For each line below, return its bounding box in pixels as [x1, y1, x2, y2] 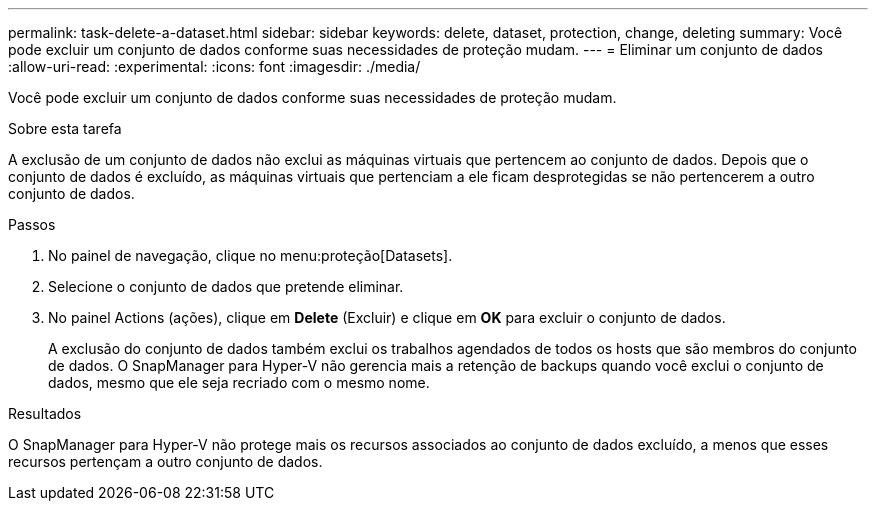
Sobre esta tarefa [8, 120, 122, 137]
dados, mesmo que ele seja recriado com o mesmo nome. [48, 374, 430, 391]
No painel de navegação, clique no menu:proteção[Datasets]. [48, 247, 453, 264]
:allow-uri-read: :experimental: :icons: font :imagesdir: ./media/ [8, 58, 421, 75]
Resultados [8, 405, 82, 422]
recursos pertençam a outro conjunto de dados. [8, 453, 323, 470]
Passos [8, 216, 56, 233]
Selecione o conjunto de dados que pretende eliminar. [48, 278, 404, 295]
